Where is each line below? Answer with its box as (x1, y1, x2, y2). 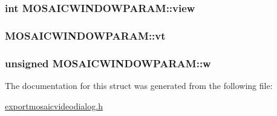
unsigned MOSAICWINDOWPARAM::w (5, 55, 211, 70)
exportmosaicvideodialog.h (5, 99, 103, 112)
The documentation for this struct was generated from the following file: (5, 79, 273, 91)
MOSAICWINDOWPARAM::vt (5, 28, 166, 43)
